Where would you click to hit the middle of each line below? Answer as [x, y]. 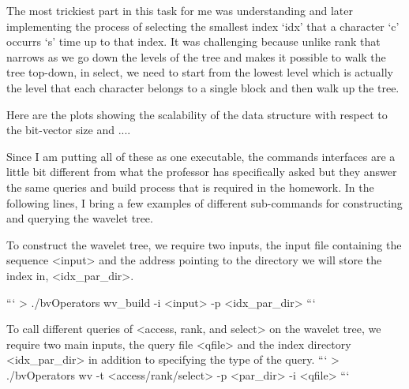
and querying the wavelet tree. [80, 218]
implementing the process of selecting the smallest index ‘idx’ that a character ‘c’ [203, 26]
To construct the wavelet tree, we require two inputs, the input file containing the [204, 244]
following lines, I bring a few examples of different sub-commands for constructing [204, 202]
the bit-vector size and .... [69, 130]
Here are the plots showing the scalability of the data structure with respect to [197, 114]
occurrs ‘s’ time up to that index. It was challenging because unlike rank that [193, 41]
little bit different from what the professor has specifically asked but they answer [202, 172]
